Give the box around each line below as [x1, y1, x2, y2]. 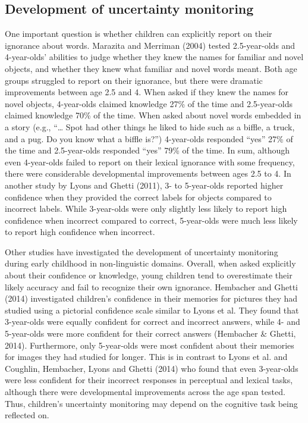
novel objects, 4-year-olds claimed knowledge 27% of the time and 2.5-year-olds [5, 97, 293, 109]
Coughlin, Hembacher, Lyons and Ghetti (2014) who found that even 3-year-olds [5, 362, 298, 374]
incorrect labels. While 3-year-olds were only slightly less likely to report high [5, 202, 287, 215]
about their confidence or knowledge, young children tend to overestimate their [5, 269, 293, 281]
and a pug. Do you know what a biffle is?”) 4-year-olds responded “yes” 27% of [5, 132, 293, 145]
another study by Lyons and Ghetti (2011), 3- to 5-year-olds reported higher [5, 178, 284, 191]
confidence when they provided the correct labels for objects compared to [5, 190, 272, 203]
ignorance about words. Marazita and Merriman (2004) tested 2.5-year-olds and [5, 39, 296, 51]
